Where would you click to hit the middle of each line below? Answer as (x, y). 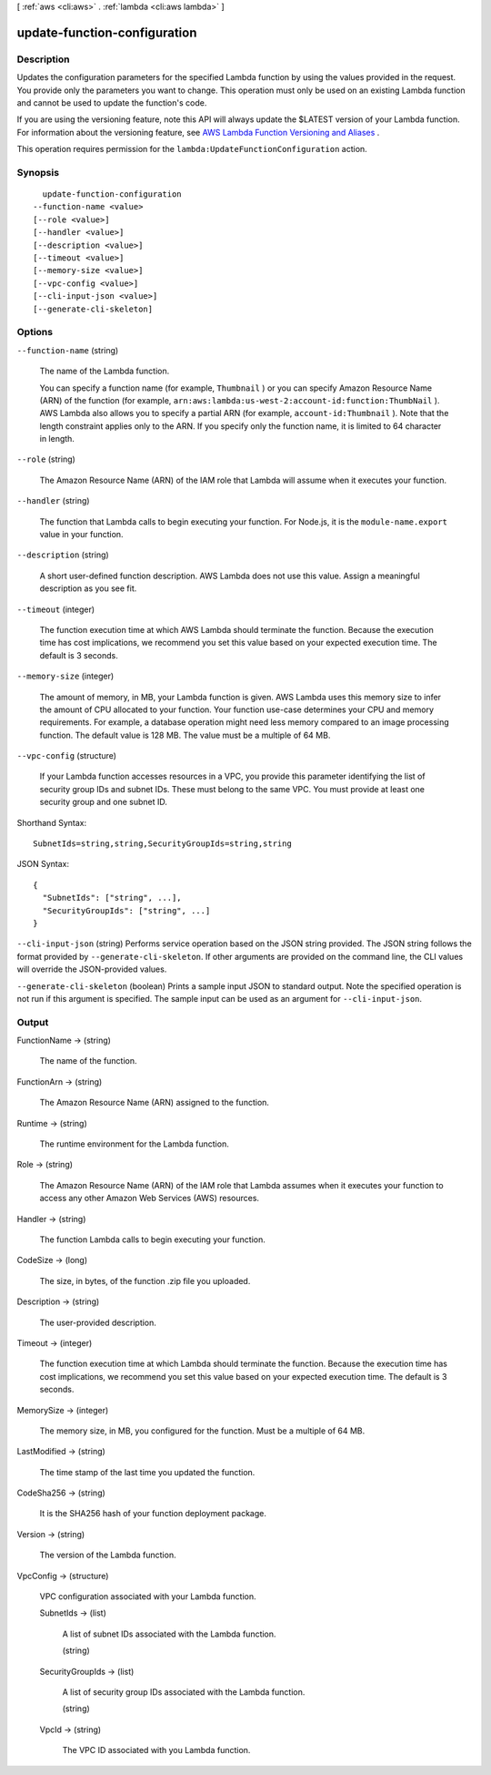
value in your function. (81, 535)
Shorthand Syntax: (51, 822)
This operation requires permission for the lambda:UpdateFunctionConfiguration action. (192, 149)
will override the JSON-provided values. (92, 969)
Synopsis (38, 172)
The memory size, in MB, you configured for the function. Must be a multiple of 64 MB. (202, 1431)
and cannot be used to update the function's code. (112, 102)
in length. (57, 439)
